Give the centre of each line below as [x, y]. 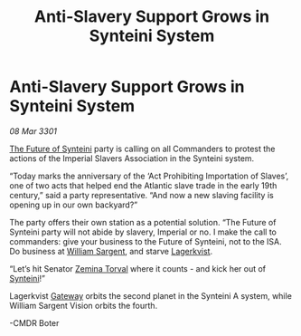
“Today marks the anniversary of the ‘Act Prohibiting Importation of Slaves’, [149, 176]
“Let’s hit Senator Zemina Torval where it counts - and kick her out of [138, 268]
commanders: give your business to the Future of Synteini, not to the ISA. [146, 241]
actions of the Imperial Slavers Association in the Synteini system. [132, 158]
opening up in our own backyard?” [74, 205]
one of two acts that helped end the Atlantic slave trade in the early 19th [143, 185]
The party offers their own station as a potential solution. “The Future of [143, 222]
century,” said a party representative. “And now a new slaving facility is [141, 195]
